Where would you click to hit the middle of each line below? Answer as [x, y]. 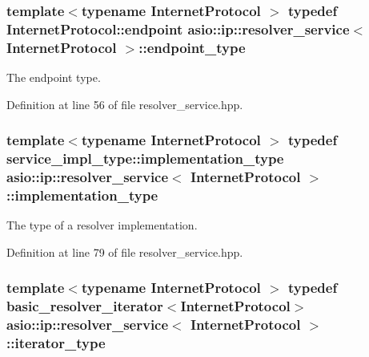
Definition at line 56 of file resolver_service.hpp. [125, 104]
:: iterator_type [56, 343]
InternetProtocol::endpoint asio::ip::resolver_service [178, 28]
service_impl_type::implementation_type [145, 158]
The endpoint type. [54, 77]
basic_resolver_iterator [85, 306]
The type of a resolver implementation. [102, 225]
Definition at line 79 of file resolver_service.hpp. [125, 252]
